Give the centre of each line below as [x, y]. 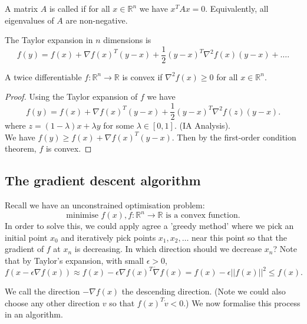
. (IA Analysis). [202, 125]
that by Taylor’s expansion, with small [74, 260]
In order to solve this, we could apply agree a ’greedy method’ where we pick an [149, 226]
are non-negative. [97, 20]
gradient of [24, 249]
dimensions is [127, 40]
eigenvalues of [29, 20]
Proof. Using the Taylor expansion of [71, 96]
